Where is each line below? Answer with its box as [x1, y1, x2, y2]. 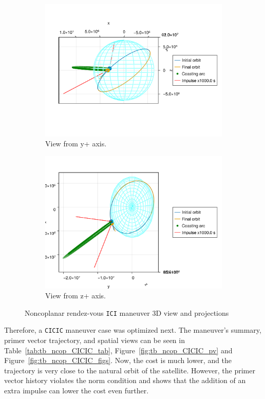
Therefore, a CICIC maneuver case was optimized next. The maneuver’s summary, [4, 325, 261, 335]
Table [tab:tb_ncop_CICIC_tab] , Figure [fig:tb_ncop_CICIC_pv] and [4, 345, 233, 355]
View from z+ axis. [45, 290, 106, 301]
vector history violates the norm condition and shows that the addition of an [4, 375, 246, 386]
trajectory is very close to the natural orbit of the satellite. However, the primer [4, 365, 255, 375]
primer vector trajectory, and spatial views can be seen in [4, 335, 185, 345]
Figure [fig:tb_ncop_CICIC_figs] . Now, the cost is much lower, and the [4, 355, 232, 366]
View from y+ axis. [45, 138, 107, 149]
